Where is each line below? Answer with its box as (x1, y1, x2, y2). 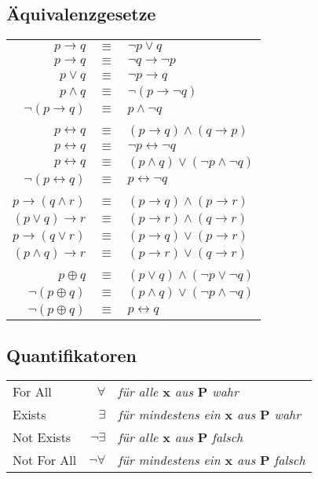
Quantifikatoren (6, 342, 137, 367)
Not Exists (13, 428, 71, 447)
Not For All (13, 451, 77, 470)
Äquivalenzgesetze (6, 2, 156, 26)
